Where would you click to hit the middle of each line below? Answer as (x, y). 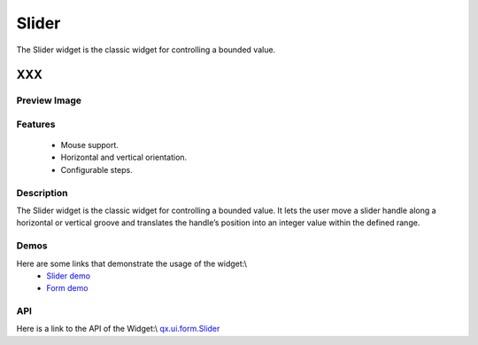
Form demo (67, 288)
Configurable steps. (96, 169)
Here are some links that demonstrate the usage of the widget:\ (132, 263)
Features (36, 124)
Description (42, 192)
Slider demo (69, 276)
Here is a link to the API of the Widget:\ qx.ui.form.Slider (118, 329)
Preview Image (49, 100)
